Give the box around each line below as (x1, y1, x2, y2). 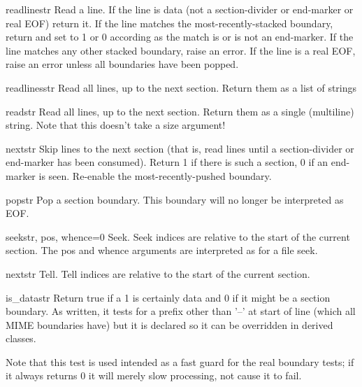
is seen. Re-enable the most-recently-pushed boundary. (38, 168, 272, 183)
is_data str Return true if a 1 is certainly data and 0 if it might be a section (6, 290, 331, 304)
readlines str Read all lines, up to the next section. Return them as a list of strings (6, 80, 357, 94)
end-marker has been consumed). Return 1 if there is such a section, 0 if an (6, 155, 328, 169)
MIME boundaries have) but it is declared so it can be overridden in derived (6, 317, 333, 332)
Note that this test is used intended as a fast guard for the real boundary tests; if (6, 354, 354, 369)
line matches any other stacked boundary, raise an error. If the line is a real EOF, (6, 43, 356, 57)
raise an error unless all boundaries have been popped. (6, 57, 239, 71)
